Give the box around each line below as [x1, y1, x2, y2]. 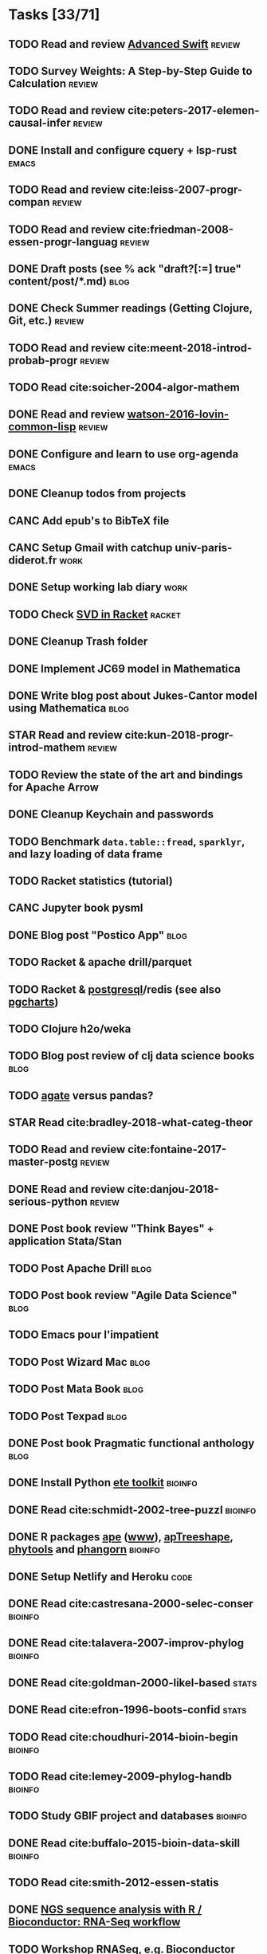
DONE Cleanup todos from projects [8, 487, 187, 500]
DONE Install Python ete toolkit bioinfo [8, 1476, 198, 1489]
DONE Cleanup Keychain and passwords [8, 807, 214, 822]
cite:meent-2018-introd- [127, 341, 253, 355]
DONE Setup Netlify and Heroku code [8, 1570, 193, 1583]
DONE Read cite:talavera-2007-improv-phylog [8, 1636, 245, 1650]
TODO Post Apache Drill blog [8, 1261, 152, 1275]
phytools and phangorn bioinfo [8, 1543, 161, 1556]
